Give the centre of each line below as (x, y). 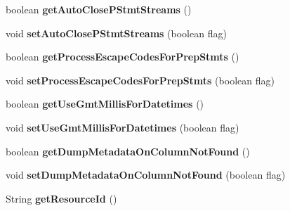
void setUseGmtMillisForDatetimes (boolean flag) (123, 127)
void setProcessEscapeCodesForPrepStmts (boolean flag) (140, 80)
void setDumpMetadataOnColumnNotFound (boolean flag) (146, 175)
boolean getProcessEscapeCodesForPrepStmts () (123, 57)
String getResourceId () (61, 198)
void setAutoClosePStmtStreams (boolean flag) (116, 33)
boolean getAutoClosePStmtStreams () (99, 9)
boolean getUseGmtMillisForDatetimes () (105, 104)
